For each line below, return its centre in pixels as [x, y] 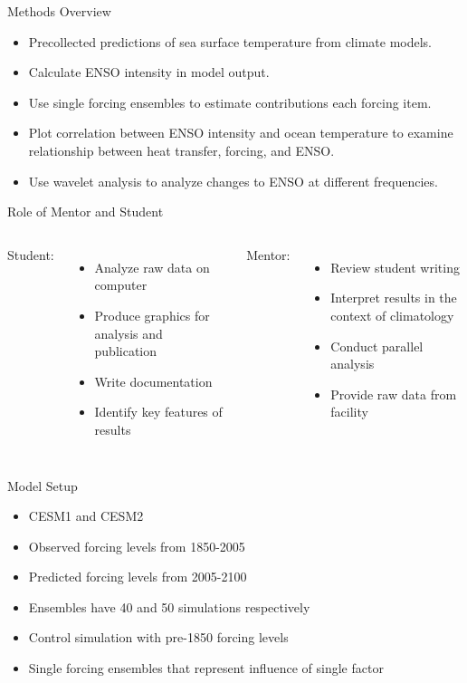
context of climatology [392, 315]
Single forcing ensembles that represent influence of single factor [206, 668]
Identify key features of [158, 412]
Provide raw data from [394, 394]
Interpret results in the [394, 298]
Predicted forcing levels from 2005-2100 [138, 577]
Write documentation [153, 381]
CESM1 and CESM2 [86, 516]
